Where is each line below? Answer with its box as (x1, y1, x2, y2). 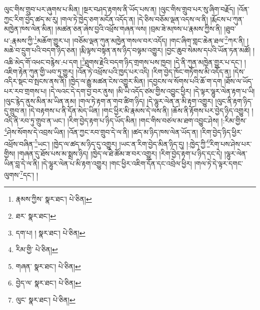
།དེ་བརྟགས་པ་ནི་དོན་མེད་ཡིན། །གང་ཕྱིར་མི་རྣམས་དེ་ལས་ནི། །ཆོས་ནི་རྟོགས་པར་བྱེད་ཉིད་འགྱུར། (28, 105, 249, 116)
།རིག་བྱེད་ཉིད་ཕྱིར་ (200, 127, 242, 137)
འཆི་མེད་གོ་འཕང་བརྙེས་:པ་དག (4, 56, 78, 67)
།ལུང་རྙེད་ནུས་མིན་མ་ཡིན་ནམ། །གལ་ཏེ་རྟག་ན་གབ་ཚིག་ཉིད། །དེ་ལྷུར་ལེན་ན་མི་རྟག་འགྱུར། (4, 95, 213, 106)
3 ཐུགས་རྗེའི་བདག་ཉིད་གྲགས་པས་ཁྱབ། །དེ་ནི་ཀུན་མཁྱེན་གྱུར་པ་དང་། (81, 55, 242, 67)
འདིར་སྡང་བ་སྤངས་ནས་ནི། (4, 76, 66, 86)
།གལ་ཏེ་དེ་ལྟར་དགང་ (194, 158, 243, 168)
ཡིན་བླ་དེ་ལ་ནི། (4, 158, 39, 168)
